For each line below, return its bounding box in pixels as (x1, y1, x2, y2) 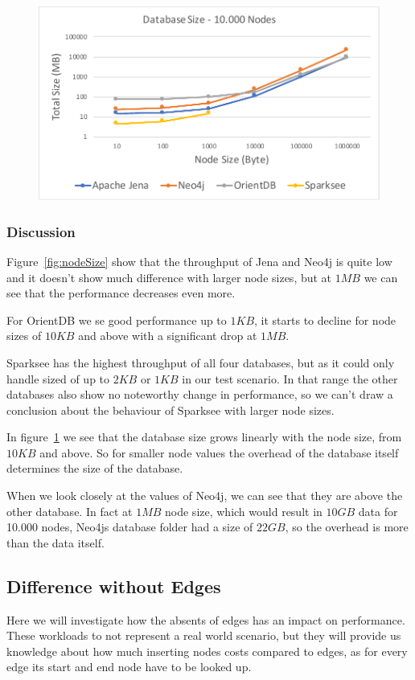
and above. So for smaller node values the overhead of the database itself (39, 444, 399, 461)
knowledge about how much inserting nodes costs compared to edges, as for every (6, 642, 408, 659)
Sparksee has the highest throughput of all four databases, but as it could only (6, 354, 395, 371)
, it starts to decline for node (254, 311, 397, 328)
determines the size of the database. (6, 460, 183, 477)
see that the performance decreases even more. (6, 285, 236, 301)
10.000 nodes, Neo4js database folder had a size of (6, 518, 253, 535)
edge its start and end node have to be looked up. (6, 658, 252, 675)
